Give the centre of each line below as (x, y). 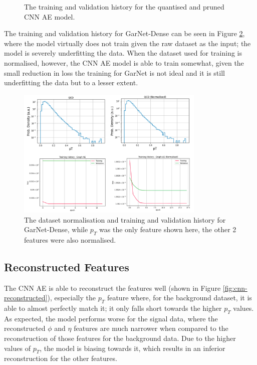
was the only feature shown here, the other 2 (168, 229)
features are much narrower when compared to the (151, 328)
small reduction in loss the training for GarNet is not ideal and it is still (114, 72)
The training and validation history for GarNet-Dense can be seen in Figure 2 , (124, 33)
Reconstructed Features (67, 266)
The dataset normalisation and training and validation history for (125, 219)
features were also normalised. (70, 239)
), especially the (72, 298)
